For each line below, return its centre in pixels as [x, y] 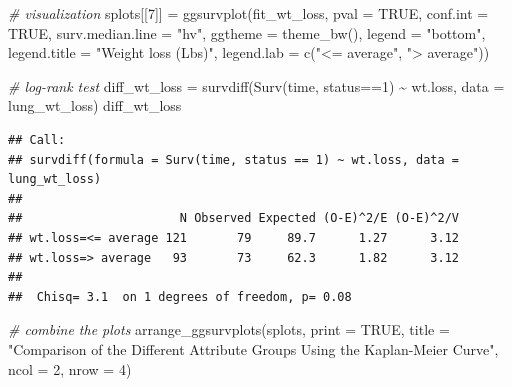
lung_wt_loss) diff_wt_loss [95, 105]
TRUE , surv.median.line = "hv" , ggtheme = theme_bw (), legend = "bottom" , [247, 32]
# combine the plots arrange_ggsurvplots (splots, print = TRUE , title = [229, 329]
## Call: [37, 139]
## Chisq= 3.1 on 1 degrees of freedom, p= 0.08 [180, 296]
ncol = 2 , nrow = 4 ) [70, 368]
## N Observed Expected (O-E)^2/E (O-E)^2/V [234, 218]
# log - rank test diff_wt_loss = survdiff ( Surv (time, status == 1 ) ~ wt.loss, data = [256, 85]
